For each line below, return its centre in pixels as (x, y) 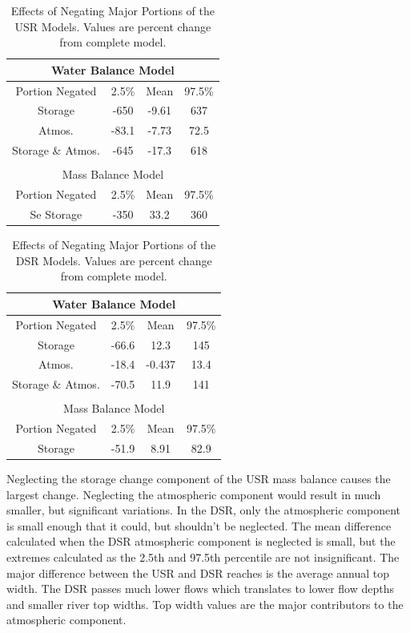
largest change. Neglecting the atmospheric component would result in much (194, 494)
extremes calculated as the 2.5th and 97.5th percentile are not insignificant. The (203, 557)
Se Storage (56, 214)
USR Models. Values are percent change (113, 26)
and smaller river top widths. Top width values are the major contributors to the (205, 604)
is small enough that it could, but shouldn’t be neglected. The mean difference (199, 525)
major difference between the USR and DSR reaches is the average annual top (198, 573)
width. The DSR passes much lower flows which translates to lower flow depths (200, 589)
